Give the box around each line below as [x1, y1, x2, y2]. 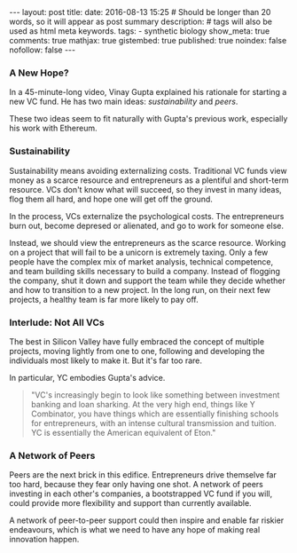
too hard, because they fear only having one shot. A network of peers [9, 479, 263, 490]
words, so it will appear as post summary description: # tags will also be [9, 16, 273, 27]
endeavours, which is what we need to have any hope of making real [9, 525, 261, 535]
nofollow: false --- [9, 44, 76, 55]
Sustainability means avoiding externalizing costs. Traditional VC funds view [9, 165, 287, 176]
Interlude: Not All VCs [9, 316, 105, 328]
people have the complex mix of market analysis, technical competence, [9, 256, 274, 267]
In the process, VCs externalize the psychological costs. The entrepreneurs [9, 210, 285, 221]
